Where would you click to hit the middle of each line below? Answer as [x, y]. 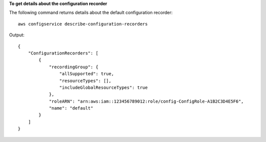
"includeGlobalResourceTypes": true [103, 87]
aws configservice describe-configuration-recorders [83, 24]
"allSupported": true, [87, 74]
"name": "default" [71, 108]
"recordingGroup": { [74, 67]
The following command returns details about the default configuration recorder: [91, 13]
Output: [17, 35]
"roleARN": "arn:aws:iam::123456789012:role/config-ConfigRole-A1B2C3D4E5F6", [146, 101]
